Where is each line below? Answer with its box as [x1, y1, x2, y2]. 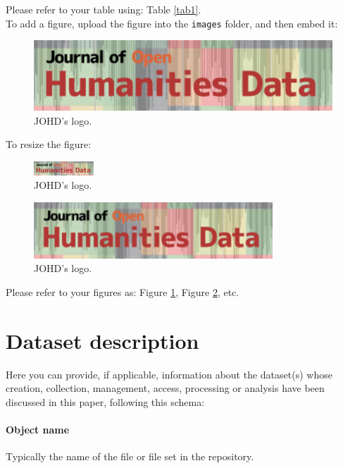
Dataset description [6, 326, 199, 355]
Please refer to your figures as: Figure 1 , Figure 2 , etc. [6, 284, 239, 299]
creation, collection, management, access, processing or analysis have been [6, 381, 325, 395]
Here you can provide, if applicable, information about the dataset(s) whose [6, 367, 332, 381]
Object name [6, 421, 70, 436]
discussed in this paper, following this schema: [6, 394, 205, 409]
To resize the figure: [6, 137, 92, 152]
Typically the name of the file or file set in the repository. [6, 449, 254, 464]
